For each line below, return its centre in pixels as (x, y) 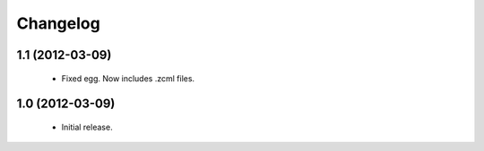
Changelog (58, 23)
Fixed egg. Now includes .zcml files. (128, 78)
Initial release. (87, 127)
